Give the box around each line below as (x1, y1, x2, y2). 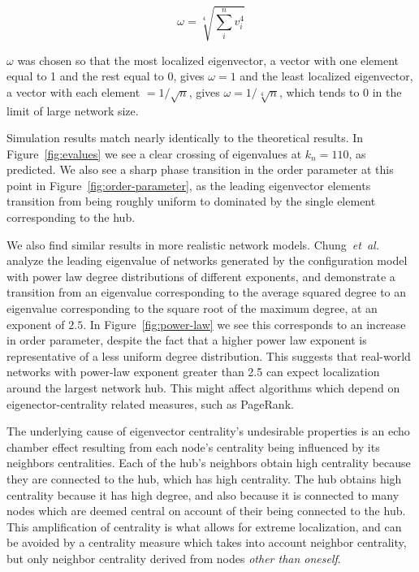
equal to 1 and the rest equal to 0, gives (6, 67, 205, 84)
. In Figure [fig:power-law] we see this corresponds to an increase (83, 315, 406, 332)
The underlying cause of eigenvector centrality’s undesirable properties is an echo (6, 422, 410, 440)
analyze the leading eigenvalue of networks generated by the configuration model (6, 252, 408, 269)
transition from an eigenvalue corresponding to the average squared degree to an (6, 284, 407, 301)
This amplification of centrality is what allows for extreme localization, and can (6, 518, 402, 535)
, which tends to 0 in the (279, 83, 402, 100)
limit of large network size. (6, 102, 139, 119)
